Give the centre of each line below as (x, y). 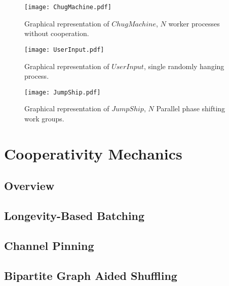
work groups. (44, 118)
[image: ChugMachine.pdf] (68, 7)
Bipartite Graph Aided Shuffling (91, 275)
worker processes (194, 23)
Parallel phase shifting (191, 108)
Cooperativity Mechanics (93, 153)
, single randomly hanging (184, 66)
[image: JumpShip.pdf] (63, 92)
